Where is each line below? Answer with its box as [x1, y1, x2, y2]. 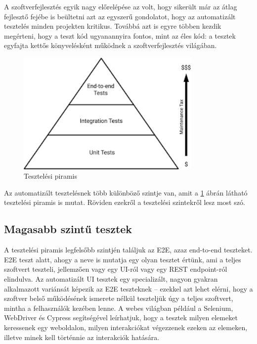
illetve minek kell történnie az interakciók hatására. [4, 332, 160, 342]
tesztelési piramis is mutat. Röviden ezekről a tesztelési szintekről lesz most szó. [4, 197, 245, 207]
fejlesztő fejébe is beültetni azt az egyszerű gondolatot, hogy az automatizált [4, 11, 236, 21]
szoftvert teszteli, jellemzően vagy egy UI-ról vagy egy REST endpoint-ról [4, 264, 227, 274]
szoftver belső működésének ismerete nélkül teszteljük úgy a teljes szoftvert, [4, 293, 233, 303]
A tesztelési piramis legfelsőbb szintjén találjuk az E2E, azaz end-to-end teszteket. [4, 245, 253, 255]
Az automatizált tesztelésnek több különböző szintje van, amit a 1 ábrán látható [4, 187, 248, 197]
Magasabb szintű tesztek [4, 221, 132, 237]
